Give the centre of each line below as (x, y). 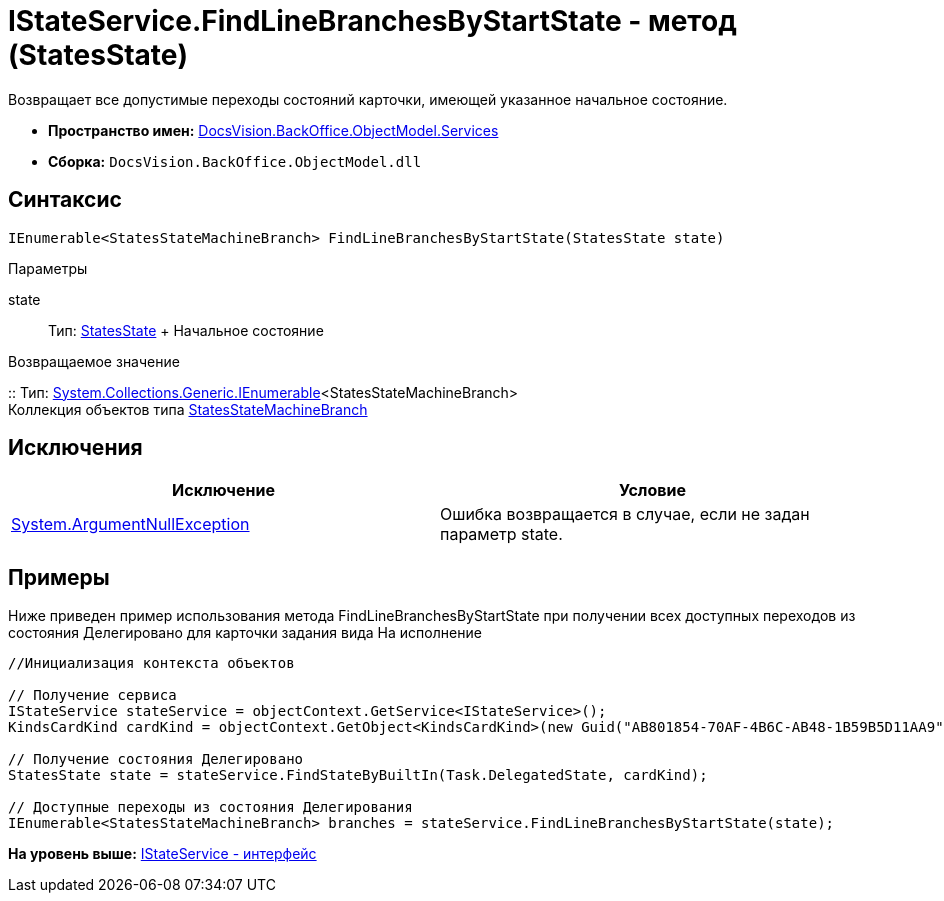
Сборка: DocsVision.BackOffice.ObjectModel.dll (235, 161)
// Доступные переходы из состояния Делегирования (210, 807)
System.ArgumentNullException (130, 524)
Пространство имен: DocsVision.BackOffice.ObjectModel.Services (273, 130)
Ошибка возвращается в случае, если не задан (625, 514)
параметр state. (501, 534)
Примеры (59, 577)
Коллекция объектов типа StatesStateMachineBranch (188, 409)
